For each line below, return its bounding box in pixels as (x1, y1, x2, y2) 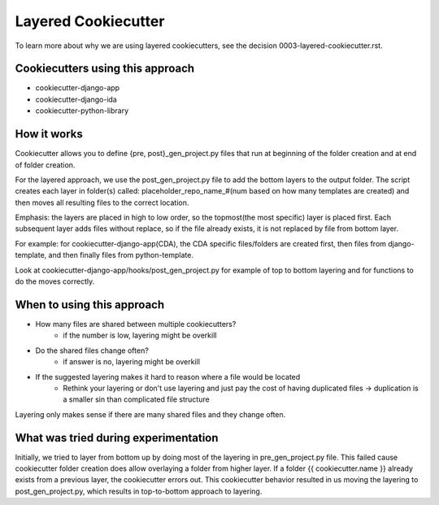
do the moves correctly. (15, 276, 95, 286)
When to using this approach (15, 298, 165, 311)
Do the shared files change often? (35, 346, 150, 355)
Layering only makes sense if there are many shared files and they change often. (15, 409, 286, 419)
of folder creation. (15, 159, 76, 170)
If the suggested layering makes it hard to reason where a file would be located (35, 372, 301, 381)
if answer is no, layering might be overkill (63, 357, 201, 367)
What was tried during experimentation (15, 431, 219, 445)
